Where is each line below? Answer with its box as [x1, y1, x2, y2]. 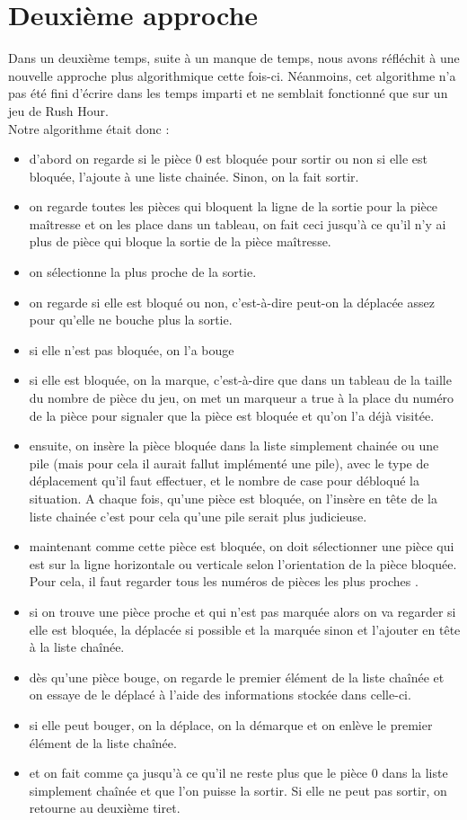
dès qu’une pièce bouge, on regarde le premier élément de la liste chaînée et [29, 667, 445, 686]
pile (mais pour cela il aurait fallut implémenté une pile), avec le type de [29, 453, 429, 472]
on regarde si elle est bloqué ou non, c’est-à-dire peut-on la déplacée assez [29, 292, 435, 311]
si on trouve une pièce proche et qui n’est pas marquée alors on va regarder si [29, 602, 456, 620]
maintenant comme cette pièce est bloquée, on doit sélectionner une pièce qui [29, 537, 454, 556]
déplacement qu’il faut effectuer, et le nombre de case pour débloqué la [29, 471, 419, 490]
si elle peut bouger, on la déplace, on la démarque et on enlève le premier [29, 715, 433, 734]
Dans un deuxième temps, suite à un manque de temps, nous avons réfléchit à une [8, 49, 460, 67]
